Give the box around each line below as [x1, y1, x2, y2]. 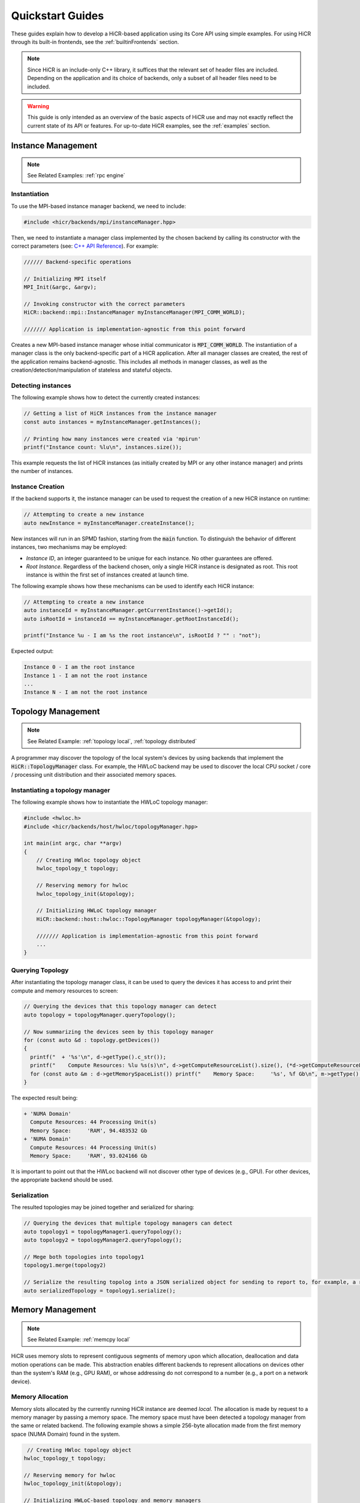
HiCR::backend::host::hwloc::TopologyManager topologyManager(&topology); [36, 916, 261, 922]
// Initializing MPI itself [23, 275, 106, 282]
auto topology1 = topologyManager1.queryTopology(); [23, 1228, 182, 1235]
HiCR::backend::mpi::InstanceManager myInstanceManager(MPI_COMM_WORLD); [23, 309, 245, 316]
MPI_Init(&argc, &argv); [23, 284, 97, 291]
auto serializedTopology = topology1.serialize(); [23, 1287, 176, 1294]
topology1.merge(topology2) [23, 1262, 106, 1269]
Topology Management [11, 706, 100, 717]
